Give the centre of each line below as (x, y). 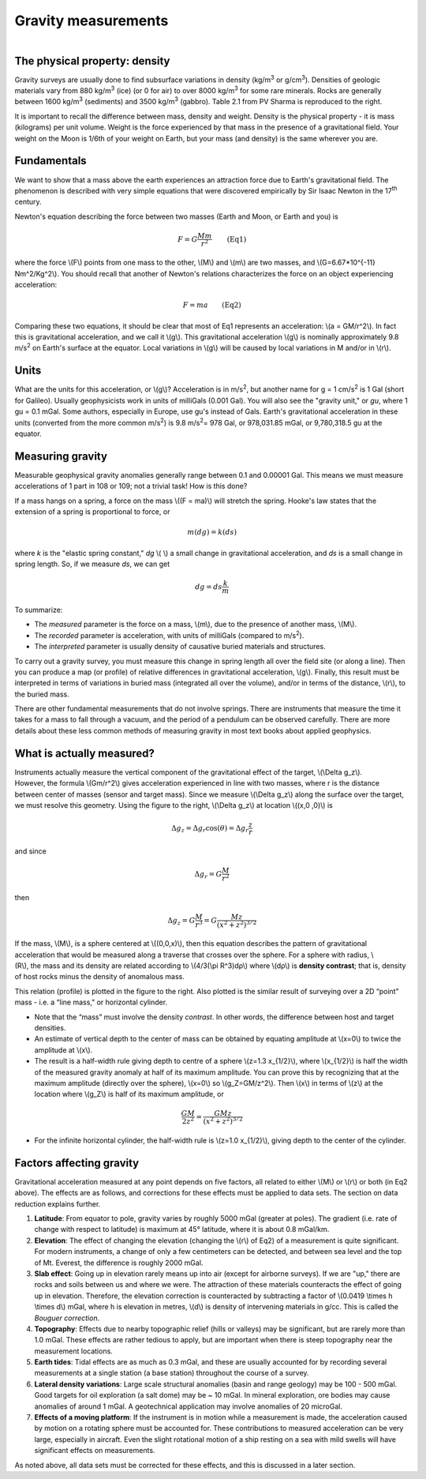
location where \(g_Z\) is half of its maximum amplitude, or (129, 1094)
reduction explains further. (58, 1203)
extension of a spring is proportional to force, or (92, 512)
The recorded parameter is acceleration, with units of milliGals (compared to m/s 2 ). (169, 634)
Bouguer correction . (67, 1318)
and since (30, 851)
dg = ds (208, 587)
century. (28, 202)
